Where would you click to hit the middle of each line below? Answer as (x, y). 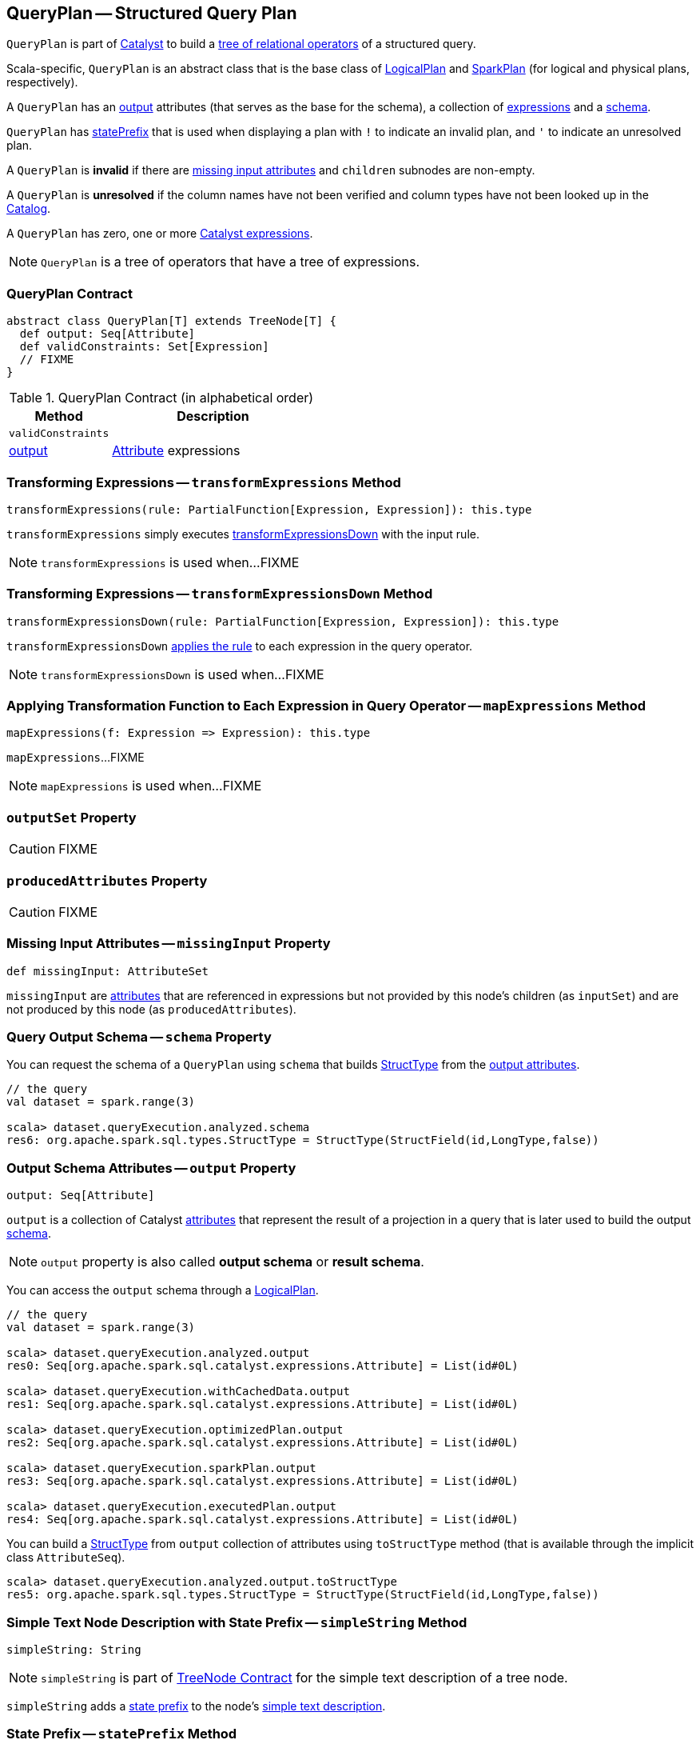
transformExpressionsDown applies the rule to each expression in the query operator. (240, 646)
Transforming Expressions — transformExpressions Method (204, 482)
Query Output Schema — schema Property (139, 1037)
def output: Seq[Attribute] (107, 334)
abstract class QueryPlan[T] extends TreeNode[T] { (172, 321)
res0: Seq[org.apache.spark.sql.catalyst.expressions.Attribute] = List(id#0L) (262, 1366)
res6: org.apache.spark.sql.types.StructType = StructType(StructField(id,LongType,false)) (303, 1140)
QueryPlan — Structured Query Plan (152, 13)
